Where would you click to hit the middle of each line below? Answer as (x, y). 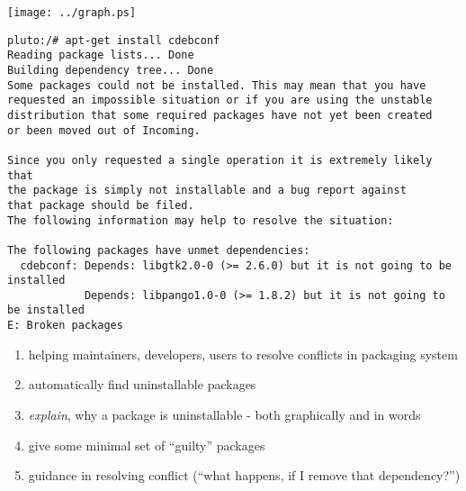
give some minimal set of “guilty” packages (147, 445)
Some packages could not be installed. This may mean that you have (217, 85)
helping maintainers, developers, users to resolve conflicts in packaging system (243, 354)
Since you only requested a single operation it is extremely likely (220, 160)
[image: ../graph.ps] (72, 13)
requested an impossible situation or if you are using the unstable (220, 100)
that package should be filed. (101, 205)
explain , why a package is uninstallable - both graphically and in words (224, 414)
